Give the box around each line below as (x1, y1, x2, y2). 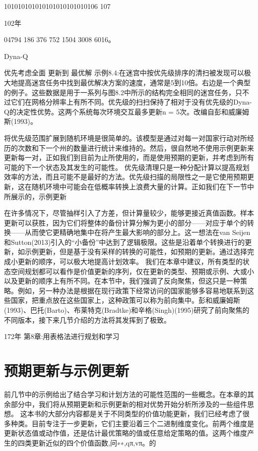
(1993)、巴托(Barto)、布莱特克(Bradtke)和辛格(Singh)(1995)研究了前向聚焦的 (4, 305, 250, 315)
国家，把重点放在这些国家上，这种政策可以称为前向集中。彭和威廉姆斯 (10, 295, 240, 305)
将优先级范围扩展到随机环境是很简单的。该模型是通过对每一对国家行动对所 (4, 132, 247, 143)
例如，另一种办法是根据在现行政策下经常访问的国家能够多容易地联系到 (17, 285, 247, 295)
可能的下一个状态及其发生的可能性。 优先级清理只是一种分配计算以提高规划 (4, 162, 250, 172)
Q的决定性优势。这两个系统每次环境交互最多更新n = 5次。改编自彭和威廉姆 (4, 106, 249, 116)
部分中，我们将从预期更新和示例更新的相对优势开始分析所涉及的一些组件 (10, 398, 247, 409)
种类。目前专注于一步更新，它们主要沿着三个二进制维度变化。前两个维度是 (10, 418, 254, 428)
